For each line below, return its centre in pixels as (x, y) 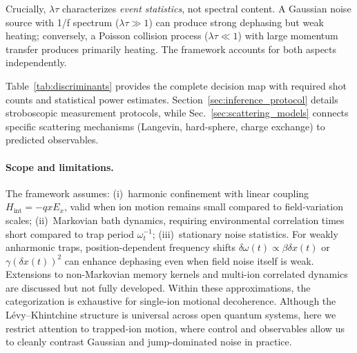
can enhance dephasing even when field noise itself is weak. (189, 260)
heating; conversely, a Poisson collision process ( (107, 36)
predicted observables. (52, 140)
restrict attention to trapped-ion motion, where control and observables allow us (175, 328)
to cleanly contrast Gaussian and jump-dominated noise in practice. (149, 342)
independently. (36, 62)
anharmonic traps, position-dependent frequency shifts (120, 247)
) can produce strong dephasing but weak (236, 22)
